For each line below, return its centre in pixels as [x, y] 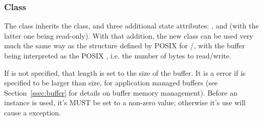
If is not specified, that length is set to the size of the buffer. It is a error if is [125, 72]
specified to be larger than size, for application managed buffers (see [111, 83]
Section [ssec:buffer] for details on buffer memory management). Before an [121, 92]
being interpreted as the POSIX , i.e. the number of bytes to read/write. [118, 55]
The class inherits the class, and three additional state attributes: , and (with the [131, 26]
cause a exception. [32, 112]
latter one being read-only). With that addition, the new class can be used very [129, 35]
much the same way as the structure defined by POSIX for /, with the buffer [125, 46]
